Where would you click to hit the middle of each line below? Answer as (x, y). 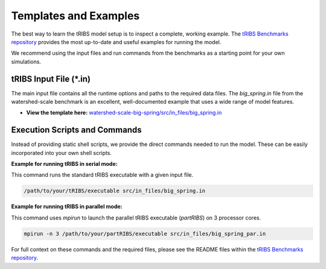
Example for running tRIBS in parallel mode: (67, 207)
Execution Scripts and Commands (76, 130)
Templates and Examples (75, 16)
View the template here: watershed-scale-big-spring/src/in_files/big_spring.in (124, 113)
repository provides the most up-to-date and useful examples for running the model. (116, 42)
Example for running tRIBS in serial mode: (64, 164)
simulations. (26, 62)
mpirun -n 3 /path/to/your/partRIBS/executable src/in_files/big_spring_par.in (145, 233)
